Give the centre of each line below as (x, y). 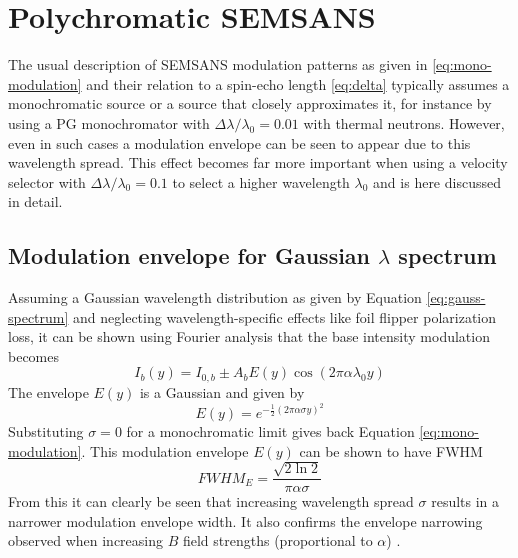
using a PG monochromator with (109, 122)
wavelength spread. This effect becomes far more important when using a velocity (258, 162)
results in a (465, 501)
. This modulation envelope (165, 450)
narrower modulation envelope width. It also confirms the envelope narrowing (245, 520)
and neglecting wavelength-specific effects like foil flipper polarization (285, 316)
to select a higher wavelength (261, 181)
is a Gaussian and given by (222, 391)
